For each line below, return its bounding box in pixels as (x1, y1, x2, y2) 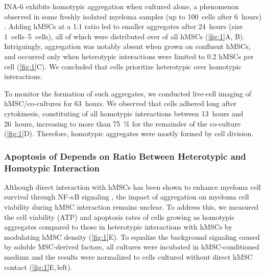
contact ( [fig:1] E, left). (4, 261, 73, 272)
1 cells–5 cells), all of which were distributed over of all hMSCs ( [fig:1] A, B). (4, 31, 245, 41)
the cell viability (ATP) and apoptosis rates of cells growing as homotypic (4, 211, 235, 222)
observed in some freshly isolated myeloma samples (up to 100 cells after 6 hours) (4, 11, 261, 21)
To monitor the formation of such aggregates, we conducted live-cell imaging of (4, 88, 252, 98)
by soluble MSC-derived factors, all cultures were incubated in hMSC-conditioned (4, 241, 259, 252)
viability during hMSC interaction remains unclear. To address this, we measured (4, 202, 259, 212)
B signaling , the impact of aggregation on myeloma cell (74, 191, 249, 202)
